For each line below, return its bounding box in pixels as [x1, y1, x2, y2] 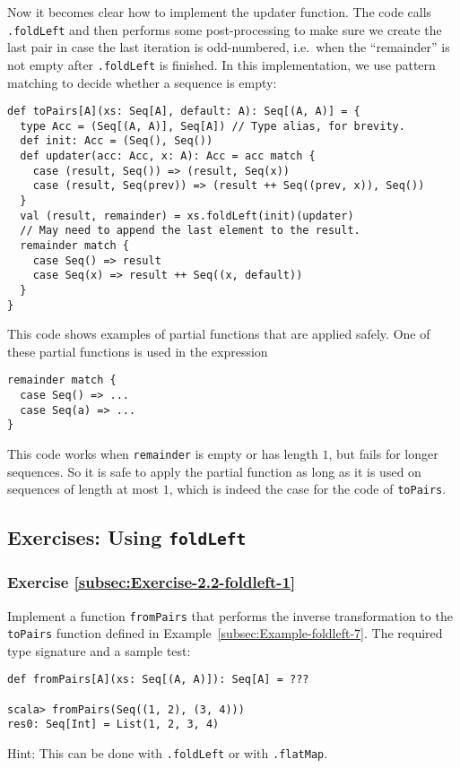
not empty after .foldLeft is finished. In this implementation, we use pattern [7, 55, 436, 73]
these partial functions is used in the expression [7, 341, 268, 360]
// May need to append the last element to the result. [20, 224, 360, 237]
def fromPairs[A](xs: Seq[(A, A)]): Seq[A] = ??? [7, 673, 309, 686]
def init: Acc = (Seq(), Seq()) [20, 134, 213, 148]
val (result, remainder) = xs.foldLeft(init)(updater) [20, 209, 354, 222]
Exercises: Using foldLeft [7, 523, 247, 551]
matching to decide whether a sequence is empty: [7, 73, 277, 91]
